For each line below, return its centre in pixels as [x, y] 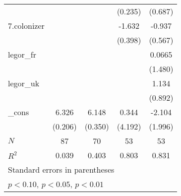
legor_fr [22, 54]
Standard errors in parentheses [61, 169]
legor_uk [24, 83]
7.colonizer [26, 26]
